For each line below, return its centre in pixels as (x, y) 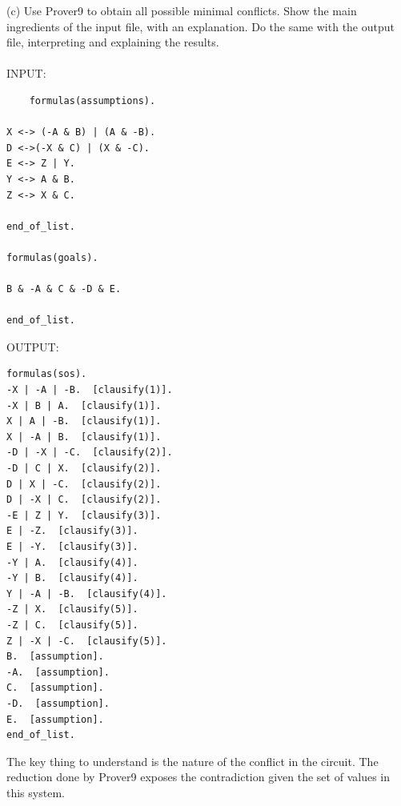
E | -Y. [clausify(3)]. (72, 547)
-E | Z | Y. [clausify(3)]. (84, 515)
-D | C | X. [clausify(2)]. (84, 469)
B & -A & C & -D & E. (64, 289)
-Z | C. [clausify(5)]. (72, 625)
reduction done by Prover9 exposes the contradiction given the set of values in (198, 777)
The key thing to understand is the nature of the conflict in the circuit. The (192, 761)
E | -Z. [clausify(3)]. (72, 531)
